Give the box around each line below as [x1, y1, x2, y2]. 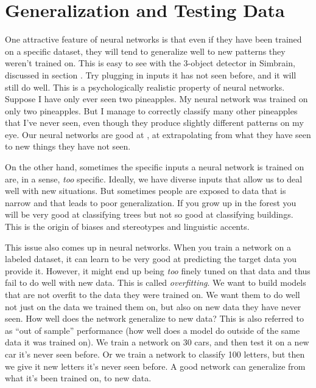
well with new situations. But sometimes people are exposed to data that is [5, 184, 286, 197]
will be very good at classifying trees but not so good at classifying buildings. [5, 208, 293, 221]
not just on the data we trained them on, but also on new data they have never [5, 300, 301, 313]
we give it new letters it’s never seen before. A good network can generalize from [5, 359, 306, 372]
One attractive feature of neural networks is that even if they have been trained [5, 33, 302, 46]
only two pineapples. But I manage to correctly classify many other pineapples [5, 104, 298, 117]
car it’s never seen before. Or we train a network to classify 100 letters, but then [5, 347, 305, 360]
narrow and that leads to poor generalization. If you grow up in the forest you [5, 196, 297, 209]
